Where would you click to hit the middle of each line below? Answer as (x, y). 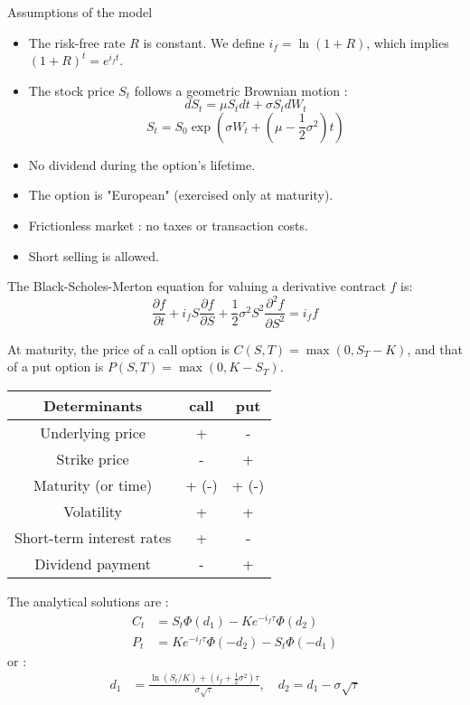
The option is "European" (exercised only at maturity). (181, 195)
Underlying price (93, 432)
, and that (435, 348)
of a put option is (56, 367)
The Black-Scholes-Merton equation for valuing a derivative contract (197, 286)
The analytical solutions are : (88, 601)
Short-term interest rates (93, 537)
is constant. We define (204, 42)
